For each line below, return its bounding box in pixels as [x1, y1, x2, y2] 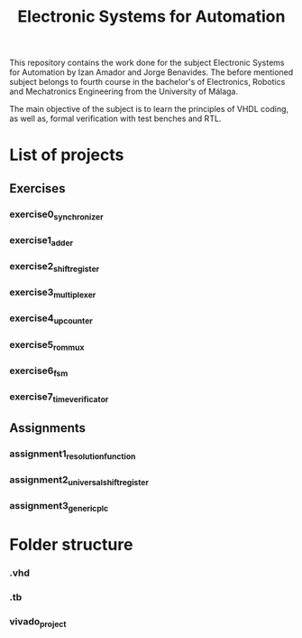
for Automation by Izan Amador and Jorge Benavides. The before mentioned [9, 67, 294, 78]
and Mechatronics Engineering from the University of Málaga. [9, 86, 239, 97]
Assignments [9, 420, 87, 436]
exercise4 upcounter [9, 312, 93, 326]
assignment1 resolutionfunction [9, 447, 136, 462]
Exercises [9, 181, 66, 196]
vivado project [9, 615, 67, 630]
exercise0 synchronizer [9, 208, 104, 222]
